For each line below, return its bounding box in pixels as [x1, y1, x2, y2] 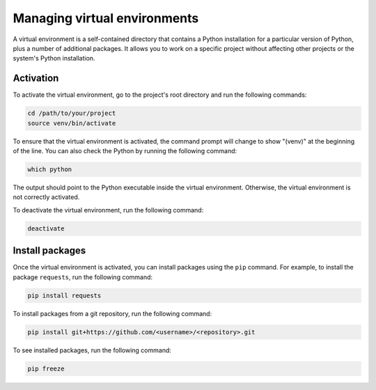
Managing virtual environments [13, 10, 199, 26]
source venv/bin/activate [27, 119, 116, 127]
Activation [13, 72, 59, 84]
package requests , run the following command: [13, 272, 153, 281]
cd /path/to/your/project [27, 109, 116, 118]
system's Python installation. [13, 54, 95, 63]
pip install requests [27, 291, 102, 299]
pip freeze [27, 364, 65, 373]
